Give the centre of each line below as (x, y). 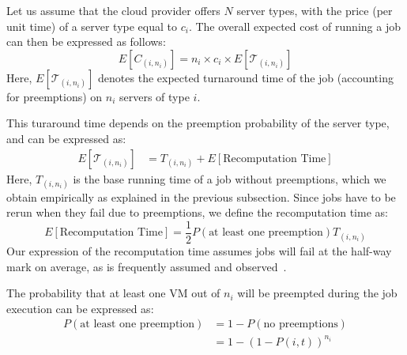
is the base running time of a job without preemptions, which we (230, 178)
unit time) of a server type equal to (92, 26)
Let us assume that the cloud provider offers (113, 10)
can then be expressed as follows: (86, 42)
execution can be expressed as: (80, 308)
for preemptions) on (55, 96)
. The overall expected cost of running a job (294, 26)
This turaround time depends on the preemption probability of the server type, (198, 123)
